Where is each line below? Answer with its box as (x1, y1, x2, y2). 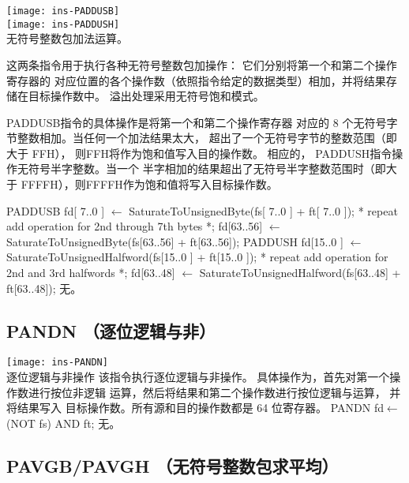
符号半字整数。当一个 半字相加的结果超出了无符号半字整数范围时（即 (28, 160, 386, 177)
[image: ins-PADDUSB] (6, 6, 120, 17)
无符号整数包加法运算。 (6, 30, 128, 47)
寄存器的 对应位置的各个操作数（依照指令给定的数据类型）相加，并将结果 (6, 72, 386, 88)
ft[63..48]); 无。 (6, 279, 82, 296)
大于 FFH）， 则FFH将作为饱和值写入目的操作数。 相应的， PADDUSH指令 (6, 144, 392, 161)
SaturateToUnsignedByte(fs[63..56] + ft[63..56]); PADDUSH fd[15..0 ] (6, 233, 343, 249)
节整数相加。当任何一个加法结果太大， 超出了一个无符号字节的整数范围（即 (6, 129, 397, 146)
